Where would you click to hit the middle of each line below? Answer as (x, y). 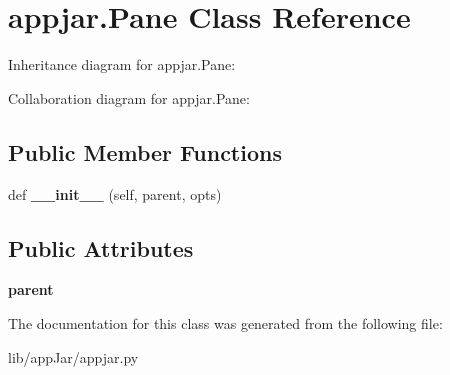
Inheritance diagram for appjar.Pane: (122, 64)
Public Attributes (101, 247)
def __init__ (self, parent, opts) (115, 193)
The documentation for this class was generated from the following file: (225, 322)
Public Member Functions (145, 151)
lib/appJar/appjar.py (73, 356)
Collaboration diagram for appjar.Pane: (129, 97)
